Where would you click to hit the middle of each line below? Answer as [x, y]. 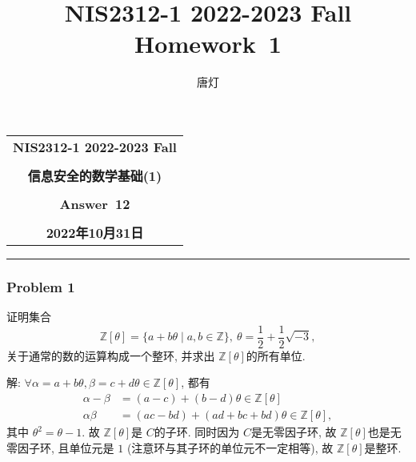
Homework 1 [208, 44]
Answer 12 [95, 203]
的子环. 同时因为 [197, 432]
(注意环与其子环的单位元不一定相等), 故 [230, 447]
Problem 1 [41, 286]
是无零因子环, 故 [294, 432]
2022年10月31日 [95, 232]
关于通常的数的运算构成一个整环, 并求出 [111, 355]
